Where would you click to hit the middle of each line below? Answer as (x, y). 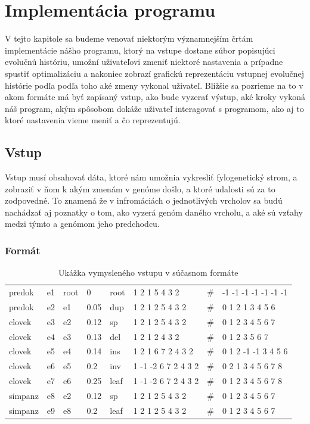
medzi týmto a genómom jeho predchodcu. (82, 224)
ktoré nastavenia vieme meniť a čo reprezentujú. (93, 120)
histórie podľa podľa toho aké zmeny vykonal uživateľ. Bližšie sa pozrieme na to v (154, 85)
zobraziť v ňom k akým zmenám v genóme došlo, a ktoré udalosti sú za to (140, 188)
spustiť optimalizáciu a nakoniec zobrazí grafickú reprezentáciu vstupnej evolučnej (155, 73)
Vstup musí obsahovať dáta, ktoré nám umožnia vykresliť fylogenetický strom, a (151, 177)
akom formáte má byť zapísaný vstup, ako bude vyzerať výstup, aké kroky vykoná (155, 97)
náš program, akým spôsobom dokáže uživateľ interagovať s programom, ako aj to (154, 108)
